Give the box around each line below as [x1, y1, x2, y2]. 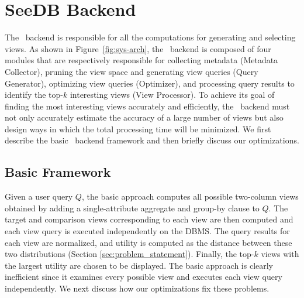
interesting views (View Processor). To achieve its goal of [70, 88, 275, 101]
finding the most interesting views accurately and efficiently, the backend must [5, 100, 290, 112]
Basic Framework [5, 163, 111, 181]
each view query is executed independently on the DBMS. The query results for [5, 225, 290, 237]
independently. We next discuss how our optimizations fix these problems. [5, 282, 270, 294]
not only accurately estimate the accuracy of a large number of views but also [5, 111, 284, 124]
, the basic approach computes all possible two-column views [81, 190, 299, 203]
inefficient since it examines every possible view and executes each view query [5, 270, 282, 283]
